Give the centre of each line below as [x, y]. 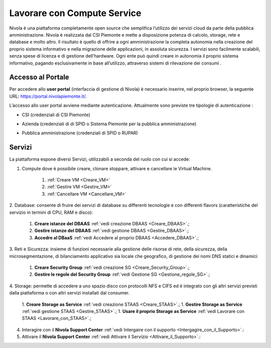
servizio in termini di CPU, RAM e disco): [51, 212]
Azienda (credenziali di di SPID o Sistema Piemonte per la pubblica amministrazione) [109, 124]
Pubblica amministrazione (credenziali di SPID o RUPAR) [80, 133]
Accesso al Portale [39, 77]
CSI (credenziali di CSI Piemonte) [56, 115]
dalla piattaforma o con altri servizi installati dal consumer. [70, 293]
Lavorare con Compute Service [75, 13]
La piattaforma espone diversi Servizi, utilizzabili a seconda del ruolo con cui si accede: [100, 159]
